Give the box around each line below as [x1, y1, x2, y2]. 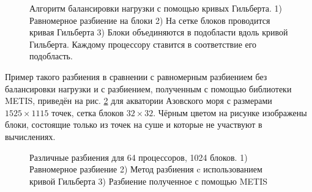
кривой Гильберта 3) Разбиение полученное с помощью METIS [29, 174, 267, 187]
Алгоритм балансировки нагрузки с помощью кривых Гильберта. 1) [29, 2, 282, 14]
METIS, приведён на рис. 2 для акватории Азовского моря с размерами [5, 94, 272, 107]
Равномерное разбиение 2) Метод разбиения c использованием [29, 163, 262, 175]
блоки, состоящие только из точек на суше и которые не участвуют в [5, 118, 262, 131]
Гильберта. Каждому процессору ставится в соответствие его [29, 37, 257, 50]
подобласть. [29, 50, 73, 62]
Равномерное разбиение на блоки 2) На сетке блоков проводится [29, 13, 270, 26]
